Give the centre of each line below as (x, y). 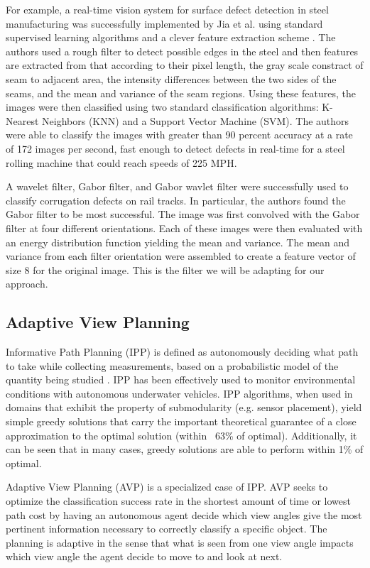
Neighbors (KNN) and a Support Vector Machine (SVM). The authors (196, 120)
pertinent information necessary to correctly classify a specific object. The (167, 529)
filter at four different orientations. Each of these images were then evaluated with (184, 228)
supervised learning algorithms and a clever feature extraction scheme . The (171, 37)
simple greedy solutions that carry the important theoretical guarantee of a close (181, 421)
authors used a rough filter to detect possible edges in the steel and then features (182, 51)
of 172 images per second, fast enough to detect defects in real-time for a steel (175, 148)
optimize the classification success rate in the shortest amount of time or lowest (178, 501)
